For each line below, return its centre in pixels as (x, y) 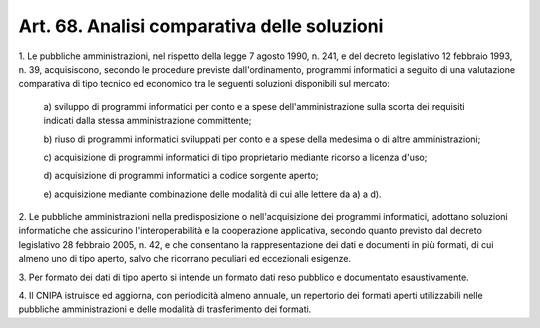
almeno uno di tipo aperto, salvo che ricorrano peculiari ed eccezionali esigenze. (185, 259)
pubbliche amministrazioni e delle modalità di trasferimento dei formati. (165, 309)
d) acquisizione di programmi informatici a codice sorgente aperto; (181, 176)
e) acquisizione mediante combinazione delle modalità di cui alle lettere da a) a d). (212, 194)
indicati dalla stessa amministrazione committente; (147, 121)
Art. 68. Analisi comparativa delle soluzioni (201, 26)
